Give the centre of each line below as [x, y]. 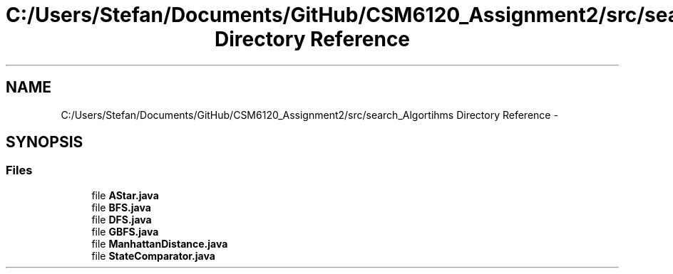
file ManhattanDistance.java [160, 243]
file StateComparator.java [153, 255]
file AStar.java [125, 195]
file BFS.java [121, 207]
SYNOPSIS [45, 142]
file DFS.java [122, 219]
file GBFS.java [125, 231]
